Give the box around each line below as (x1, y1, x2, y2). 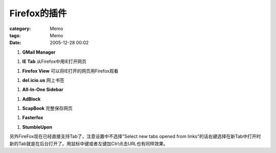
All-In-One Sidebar (22, 87, 63, 93)
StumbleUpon (22, 124, 53, 130)
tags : (9, 32, 21, 38)
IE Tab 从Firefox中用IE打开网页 (22, 59, 87, 65)
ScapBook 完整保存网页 (22, 105, 73, 112)
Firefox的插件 (9, 8, 67, 19)
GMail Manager (22, 49, 56, 55)
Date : (9, 40, 21, 46)
